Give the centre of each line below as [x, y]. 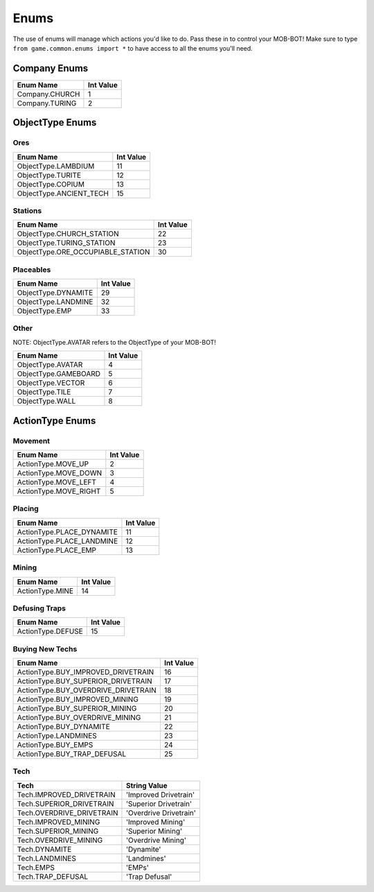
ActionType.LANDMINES [57, 736]
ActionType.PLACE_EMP [57, 550]
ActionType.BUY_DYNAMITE [63, 727]
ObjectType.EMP [44, 311]
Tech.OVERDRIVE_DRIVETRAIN [68, 813]
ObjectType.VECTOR [51, 383]
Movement [32, 440]
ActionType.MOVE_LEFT [57, 482]
